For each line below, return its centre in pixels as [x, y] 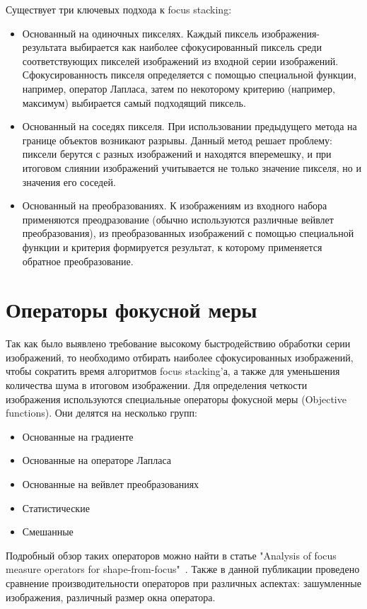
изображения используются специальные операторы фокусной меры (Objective [176, 399]
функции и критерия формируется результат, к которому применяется [172, 246]
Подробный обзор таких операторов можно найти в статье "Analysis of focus [171, 555]
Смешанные [48, 532]
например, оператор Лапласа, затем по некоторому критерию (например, [179, 88]
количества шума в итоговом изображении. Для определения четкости [157, 385]
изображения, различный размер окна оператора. [111, 597]
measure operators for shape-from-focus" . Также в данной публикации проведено [183, 569]
